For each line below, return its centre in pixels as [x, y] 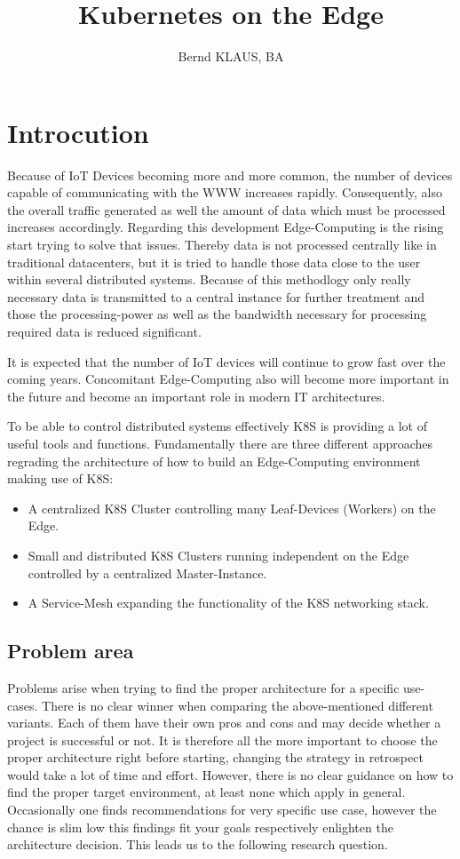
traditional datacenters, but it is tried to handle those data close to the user [214, 262]
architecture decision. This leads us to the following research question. [198, 844]
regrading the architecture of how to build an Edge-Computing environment [214, 461]
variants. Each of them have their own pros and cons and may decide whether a [224, 723]
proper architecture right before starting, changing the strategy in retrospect [215, 757]
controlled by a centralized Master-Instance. [147, 573]
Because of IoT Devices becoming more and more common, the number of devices [230, 175]
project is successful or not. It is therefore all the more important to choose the [222, 740]
